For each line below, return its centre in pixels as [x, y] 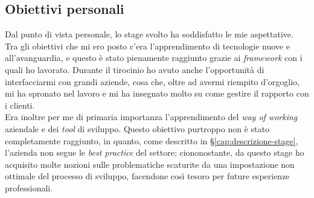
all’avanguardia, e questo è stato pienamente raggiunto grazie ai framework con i [154, 58]
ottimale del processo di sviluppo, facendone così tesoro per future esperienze [147, 176]
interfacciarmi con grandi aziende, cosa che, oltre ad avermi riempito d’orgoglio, [152, 81]
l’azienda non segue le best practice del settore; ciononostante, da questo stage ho [155, 152]
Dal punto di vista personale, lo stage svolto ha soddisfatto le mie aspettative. [149, 34]
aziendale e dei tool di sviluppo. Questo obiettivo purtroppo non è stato [137, 128]
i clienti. [20, 105]
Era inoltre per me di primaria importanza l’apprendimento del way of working [151, 117]
